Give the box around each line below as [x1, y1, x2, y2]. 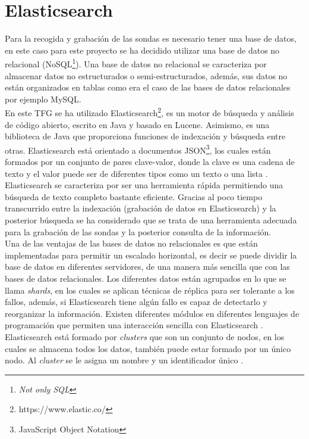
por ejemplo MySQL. [5, 92, 81, 105]
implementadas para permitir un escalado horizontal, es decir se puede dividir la [5, 248, 297, 261]
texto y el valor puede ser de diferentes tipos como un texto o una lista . [5, 167, 268, 179]
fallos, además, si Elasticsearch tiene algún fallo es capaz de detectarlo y [5, 295, 267, 308]
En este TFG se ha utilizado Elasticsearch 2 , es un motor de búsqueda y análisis [5, 105, 294, 119]
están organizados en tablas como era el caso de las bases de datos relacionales [5, 81, 291, 94]
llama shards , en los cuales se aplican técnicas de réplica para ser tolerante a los [5, 284, 295, 296]
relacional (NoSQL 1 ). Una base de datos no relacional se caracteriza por [5, 56, 267, 70]
